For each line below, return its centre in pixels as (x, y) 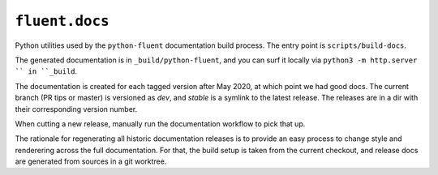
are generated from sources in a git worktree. (91, 161)
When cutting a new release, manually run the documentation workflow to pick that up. (160, 124)
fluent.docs (62, 21)
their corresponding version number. (76, 109)
